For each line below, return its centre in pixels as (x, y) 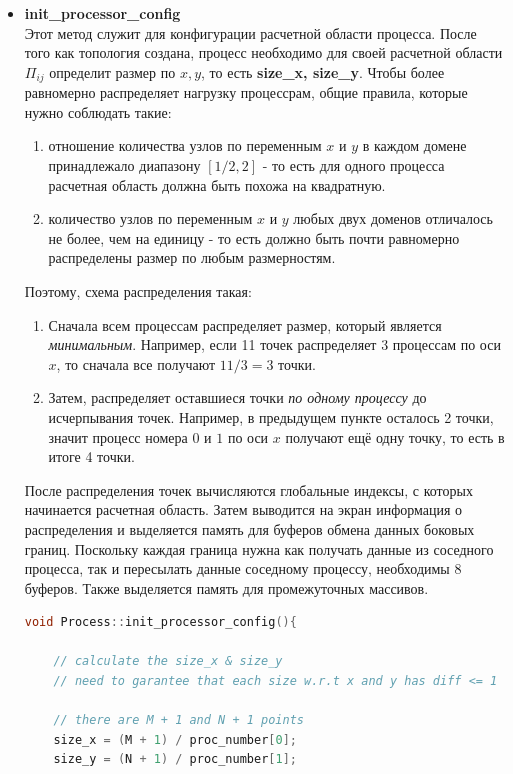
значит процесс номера (118, 436)
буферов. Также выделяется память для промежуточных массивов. (226, 587)
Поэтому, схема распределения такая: (138, 290)
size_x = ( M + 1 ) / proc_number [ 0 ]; (175, 739)
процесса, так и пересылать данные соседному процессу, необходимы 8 (243, 568)
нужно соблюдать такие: (98, 111)
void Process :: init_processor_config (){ (160, 622)
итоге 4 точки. (91, 456)
